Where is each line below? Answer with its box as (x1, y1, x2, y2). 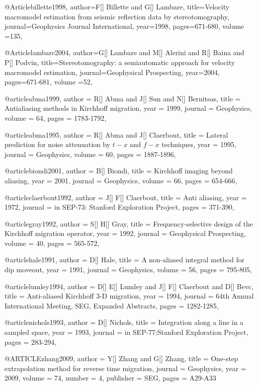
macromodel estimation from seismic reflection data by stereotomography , (4, 11, 229, 21)
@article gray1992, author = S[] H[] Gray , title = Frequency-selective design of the (4, 218, 253, 229)
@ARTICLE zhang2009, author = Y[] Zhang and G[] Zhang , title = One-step (4, 353, 238, 364)
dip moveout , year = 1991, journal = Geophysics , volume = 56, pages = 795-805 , (4, 264, 252, 275)
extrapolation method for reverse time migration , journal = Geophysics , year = (4, 363, 247, 373)
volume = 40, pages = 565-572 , (4, 237, 99, 248)
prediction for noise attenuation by (4, 139, 110, 150)
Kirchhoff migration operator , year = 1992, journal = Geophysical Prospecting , (4, 228, 246, 238)
